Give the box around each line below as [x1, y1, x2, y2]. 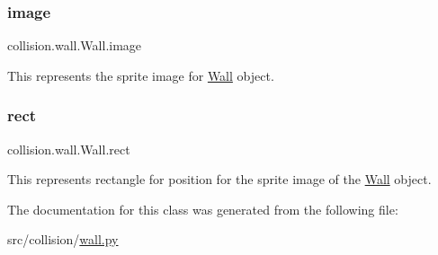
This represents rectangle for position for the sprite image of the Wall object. [7, 170, 432, 189]
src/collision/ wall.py [7, 230, 119, 249]
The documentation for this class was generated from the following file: [7, 199, 398, 218]
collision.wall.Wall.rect [7, 139, 130, 158]
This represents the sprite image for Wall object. [7, 66, 274, 84]
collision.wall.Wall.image [7, 36, 142, 55]
